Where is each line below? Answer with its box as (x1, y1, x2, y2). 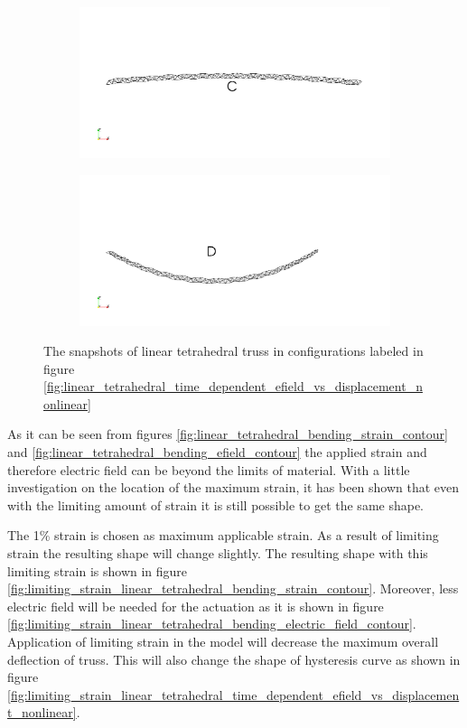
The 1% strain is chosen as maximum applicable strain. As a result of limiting (7, 526, 439, 545)
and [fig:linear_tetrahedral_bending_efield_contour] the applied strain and (7, 443, 427, 462)
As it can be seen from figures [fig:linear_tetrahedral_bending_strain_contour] (7, 425, 448, 443)
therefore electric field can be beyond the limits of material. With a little (7, 460, 410, 479)
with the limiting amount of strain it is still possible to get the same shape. (7, 495, 425, 514)
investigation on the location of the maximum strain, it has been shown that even (7, 478, 460, 497)
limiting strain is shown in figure (7, 561, 188, 580)
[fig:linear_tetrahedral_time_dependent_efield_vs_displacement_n (43, 377, 423, 396)
